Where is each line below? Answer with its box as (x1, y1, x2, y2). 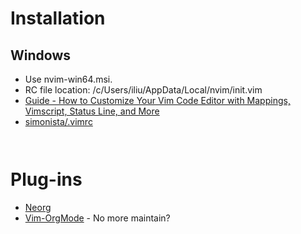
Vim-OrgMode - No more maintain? (24, 212, 171, 224)
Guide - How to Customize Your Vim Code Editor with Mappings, (24, 95, 291, 106)
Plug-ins (10, 168, 83, 191)
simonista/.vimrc (24, 116, 93, 127)
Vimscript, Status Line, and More (24, 105, 160, 117)
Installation (10, 7, 106, 30)
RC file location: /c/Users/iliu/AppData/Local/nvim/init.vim (24, 84, 263, 96)
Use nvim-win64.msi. (24, 73, 113, 85)
